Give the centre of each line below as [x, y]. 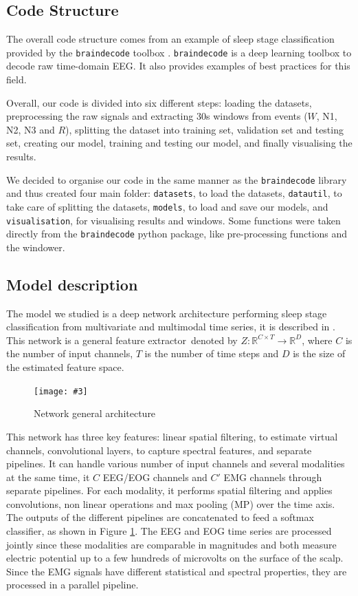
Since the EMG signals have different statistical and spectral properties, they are [177, 571]
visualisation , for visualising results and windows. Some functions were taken [174, 220]
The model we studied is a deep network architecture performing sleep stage [167, 313]
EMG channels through [273, 477]
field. [16, 79]
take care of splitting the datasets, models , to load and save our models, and [167, 206]
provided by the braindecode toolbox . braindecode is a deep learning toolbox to [179, 52]
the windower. [36, 247]
